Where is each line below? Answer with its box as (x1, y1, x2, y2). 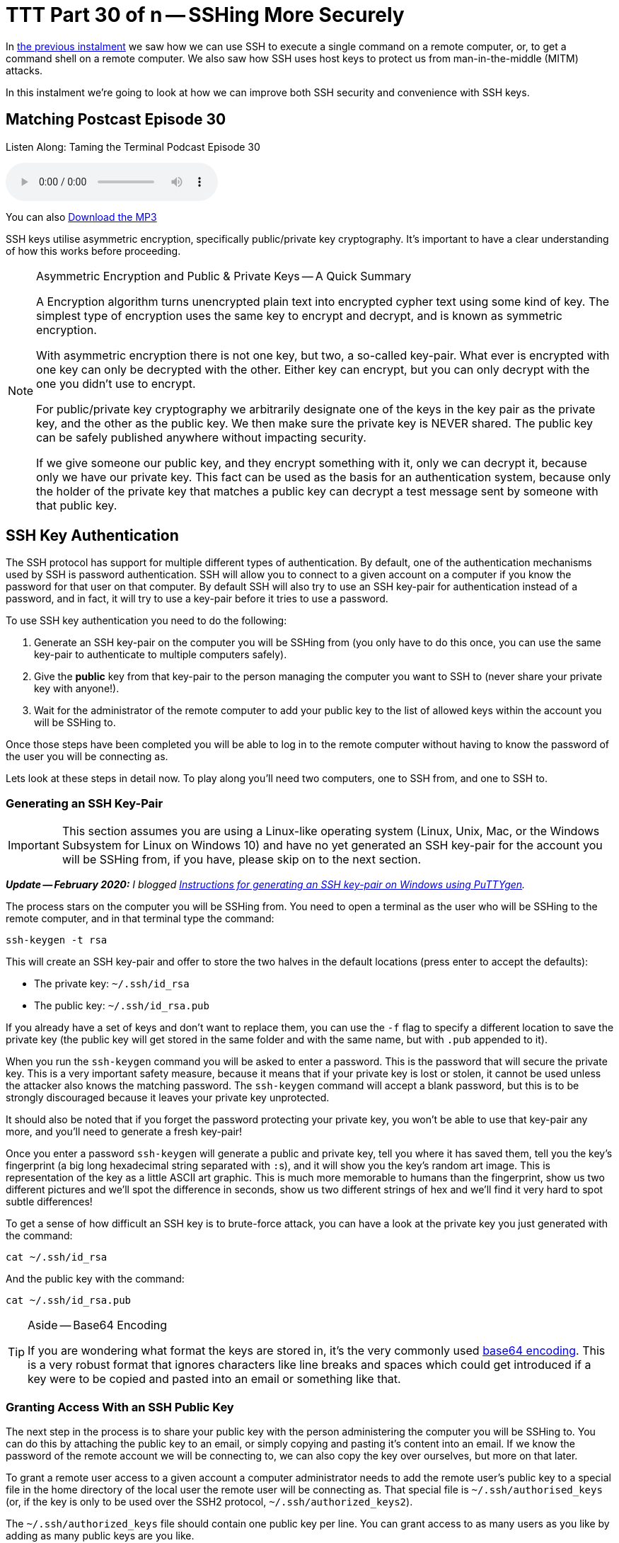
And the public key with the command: (6, 1273, 185, 1285)
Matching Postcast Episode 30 (6, 110, 226, 129)
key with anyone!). (34, 682, 120, 695)
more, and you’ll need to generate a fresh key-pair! (6, 1125, 243, 1138)
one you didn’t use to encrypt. (36, 376, 196, 391)
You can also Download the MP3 (6, 210, 157, 223)
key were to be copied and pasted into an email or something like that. (28, 1372, 401, 1387)
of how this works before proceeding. (6, 244, 181, 257)
